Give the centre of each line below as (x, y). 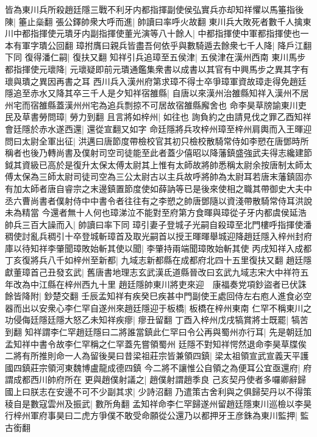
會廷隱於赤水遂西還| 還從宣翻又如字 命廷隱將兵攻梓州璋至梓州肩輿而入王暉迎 (158, 128)
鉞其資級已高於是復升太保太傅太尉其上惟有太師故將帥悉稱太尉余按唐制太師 (154, 164)
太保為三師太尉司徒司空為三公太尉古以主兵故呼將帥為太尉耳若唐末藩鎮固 (158, 176)
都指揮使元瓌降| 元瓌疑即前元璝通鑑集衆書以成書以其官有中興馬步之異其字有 (157, 69)
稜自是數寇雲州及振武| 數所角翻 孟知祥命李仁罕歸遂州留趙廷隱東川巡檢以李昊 (158, 403)
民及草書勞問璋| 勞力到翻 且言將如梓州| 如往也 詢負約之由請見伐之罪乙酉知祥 (158, 117)
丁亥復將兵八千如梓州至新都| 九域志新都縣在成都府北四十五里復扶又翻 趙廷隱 (158, 260)
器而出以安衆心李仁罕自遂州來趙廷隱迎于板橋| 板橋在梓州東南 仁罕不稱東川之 (158, 307)
